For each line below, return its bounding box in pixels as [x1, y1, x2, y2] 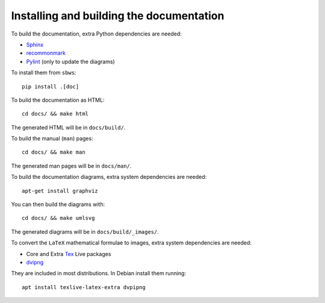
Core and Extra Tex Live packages [26, 250, 111, 257]
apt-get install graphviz [22, 187, 99, 194]
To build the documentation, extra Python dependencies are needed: [11, 30, 182, 37]
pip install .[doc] [22, 83, 79, 90]
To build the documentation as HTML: [11, 96, 105, 104]
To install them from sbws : [11, 69, 76, 77]
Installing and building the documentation [11, 9, 224, 22]
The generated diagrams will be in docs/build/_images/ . [11, 228, 159, 235]
